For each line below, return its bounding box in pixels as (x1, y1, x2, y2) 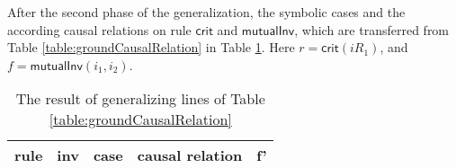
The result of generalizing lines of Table (15, 88, 265, 110)
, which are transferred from (294, 20, 450, 39)
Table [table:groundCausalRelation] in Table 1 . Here (7, 38, 295, 57)
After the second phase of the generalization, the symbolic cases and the (7, 3, 406, 21)
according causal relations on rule (7, 20, 192, 39)
